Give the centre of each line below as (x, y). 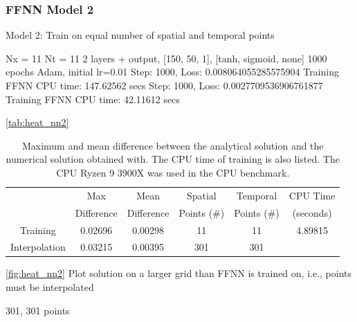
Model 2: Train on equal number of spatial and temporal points (140, 35)
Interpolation (38, 247)
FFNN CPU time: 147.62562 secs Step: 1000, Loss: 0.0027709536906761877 (164, 85)
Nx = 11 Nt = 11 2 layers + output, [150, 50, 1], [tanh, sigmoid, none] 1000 (166, 58)
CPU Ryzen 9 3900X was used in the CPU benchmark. (173, 172)
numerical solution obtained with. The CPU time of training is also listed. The (173, 159)
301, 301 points (38, 310)
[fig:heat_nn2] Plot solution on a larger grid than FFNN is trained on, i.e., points (179, 273)
